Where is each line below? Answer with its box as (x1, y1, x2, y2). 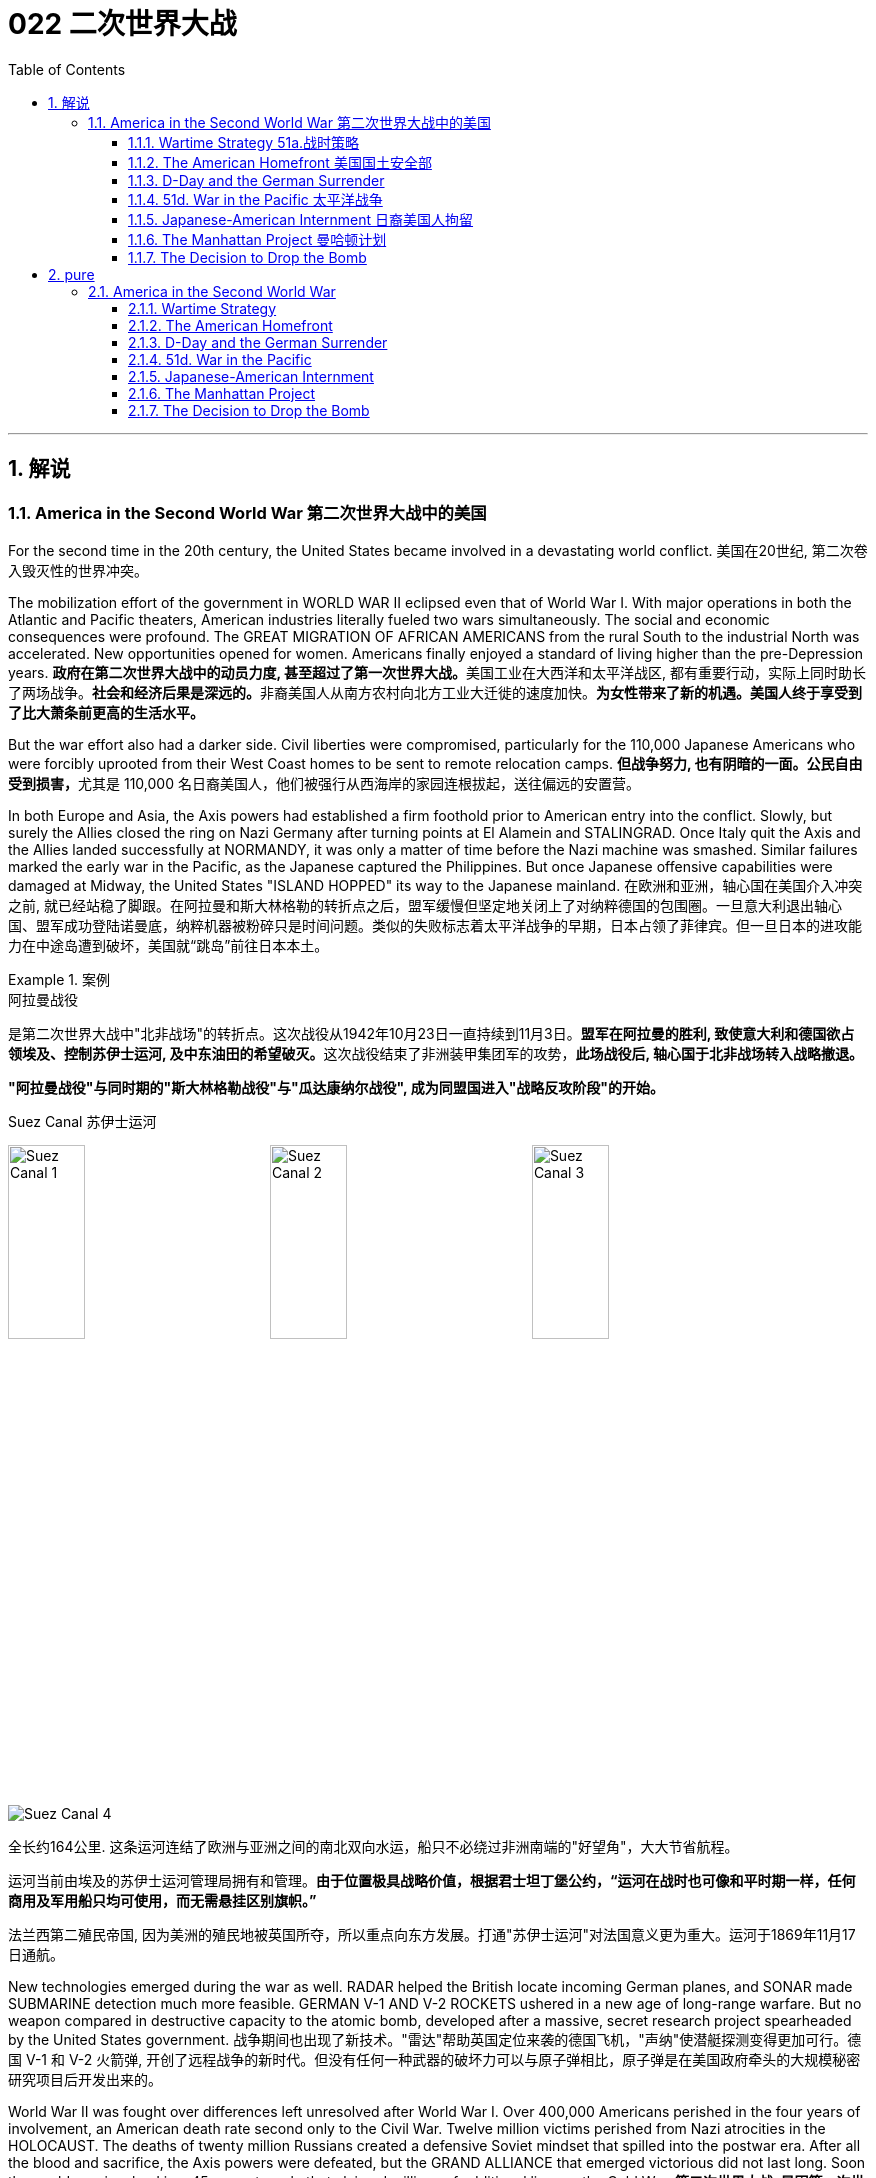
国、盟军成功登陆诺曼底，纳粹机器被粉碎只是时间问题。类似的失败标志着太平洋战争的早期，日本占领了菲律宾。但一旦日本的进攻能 (8, 916, 862, 934)
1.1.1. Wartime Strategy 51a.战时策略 (128, 133, 360, 151)
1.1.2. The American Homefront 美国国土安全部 (128, 153, 432, 171)
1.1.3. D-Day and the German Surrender (128, 171, 385, 189)
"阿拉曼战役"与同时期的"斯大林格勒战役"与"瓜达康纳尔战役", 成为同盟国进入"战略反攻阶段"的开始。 (8, 1078, 665, 1096)
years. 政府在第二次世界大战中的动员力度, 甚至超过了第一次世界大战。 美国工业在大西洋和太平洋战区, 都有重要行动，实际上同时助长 (8, 663, 866, 681)
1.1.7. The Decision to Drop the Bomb (128, 248, 367, 266)
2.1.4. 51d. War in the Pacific (128, 350, 312, 368)
